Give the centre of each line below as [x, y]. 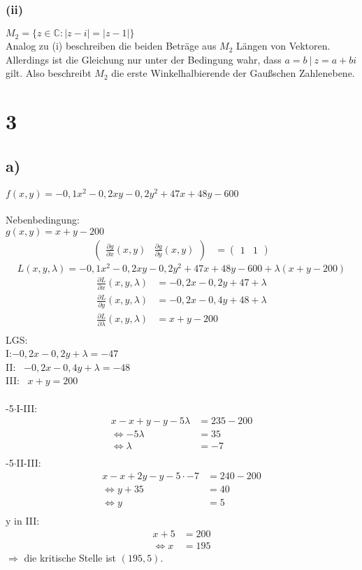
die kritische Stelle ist [70, 557]
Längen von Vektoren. [283, 46]
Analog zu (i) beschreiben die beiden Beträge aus [111, 46]
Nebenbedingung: [43, 220]
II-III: [29, 463]
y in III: [23, 520]
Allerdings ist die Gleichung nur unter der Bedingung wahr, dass [144, 59]
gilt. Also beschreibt [49, 73]
